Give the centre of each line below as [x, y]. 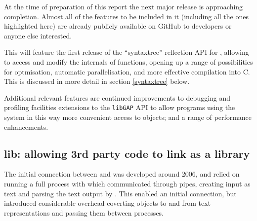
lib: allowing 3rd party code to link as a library [127, 153]
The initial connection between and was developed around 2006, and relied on [122, 174]
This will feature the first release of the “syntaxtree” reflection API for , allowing [127, 52]
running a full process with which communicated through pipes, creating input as [127, 183]
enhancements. [26, 127]
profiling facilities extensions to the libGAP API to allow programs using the [120, 107]
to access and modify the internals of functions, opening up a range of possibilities [128, 61]
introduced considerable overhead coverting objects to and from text [107, 203]
